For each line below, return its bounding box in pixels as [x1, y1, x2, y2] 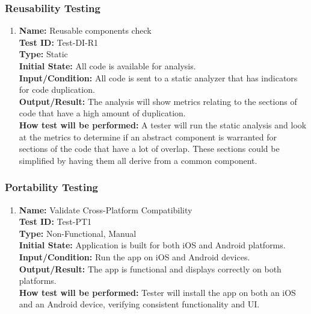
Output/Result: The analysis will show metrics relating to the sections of [19, 95, 297, 107]
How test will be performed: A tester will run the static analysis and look [19, 118, 307, 131]
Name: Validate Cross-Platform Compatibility [19, 203, 192, 216]
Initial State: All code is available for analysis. [19, 60, 196, 72]
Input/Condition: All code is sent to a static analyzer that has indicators [19, 71, 298, 84]
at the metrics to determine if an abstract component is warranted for [19, 130, 277, 143]
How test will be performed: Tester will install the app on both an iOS [19, 286, 296, 298]
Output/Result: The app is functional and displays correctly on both [19, 262, 282, 275]
